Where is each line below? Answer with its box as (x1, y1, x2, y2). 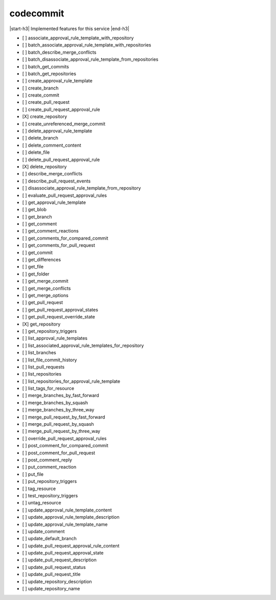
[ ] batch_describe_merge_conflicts (22, 49, 97, 55)
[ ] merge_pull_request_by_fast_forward (22, 414, 105, 420)
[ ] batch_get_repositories (22, 71, 77, 77)
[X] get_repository (22, 321, 61, 327)
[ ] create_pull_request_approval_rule (22, 106, 100, 112)
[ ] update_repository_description (22, 578, 92, 585)
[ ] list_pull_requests (22, 363, 65, 370)
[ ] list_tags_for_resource (22, 385, 74, 391)
